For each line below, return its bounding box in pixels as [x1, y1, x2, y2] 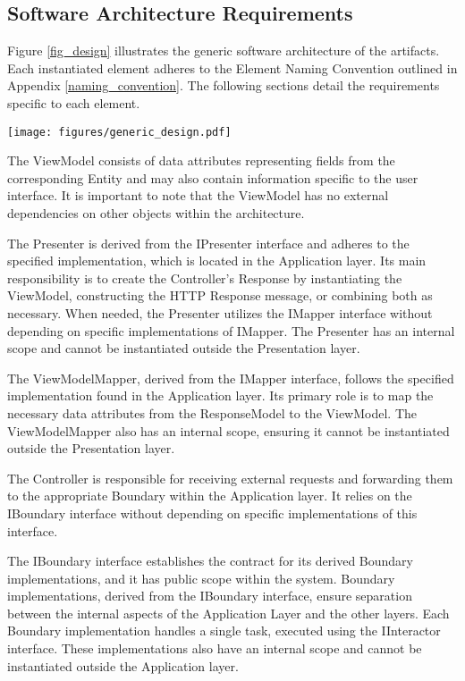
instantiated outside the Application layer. [7, 656, 239, 675]
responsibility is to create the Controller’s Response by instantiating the [7, 268, 402, 287]
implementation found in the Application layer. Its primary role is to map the [7, 386, 434, 405]
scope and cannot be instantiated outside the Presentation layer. [7, 339, 360, 357]
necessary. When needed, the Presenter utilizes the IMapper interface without [7, 303, 433, 322]
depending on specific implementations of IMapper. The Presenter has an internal [7, 321, 455, 340]
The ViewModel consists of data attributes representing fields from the [7, 151, 395, 170]
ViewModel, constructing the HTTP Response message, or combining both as [7, 286, 433, 305]
